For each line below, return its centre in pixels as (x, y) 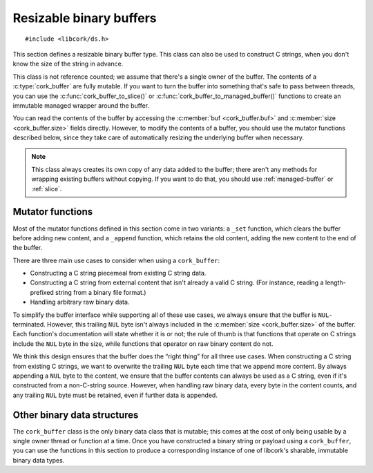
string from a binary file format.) (101, 292)
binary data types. (39, 460)
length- (336, 282)
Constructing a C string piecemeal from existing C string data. (118, 273)
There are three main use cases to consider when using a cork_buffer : (116, 260)
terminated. (29, 325)
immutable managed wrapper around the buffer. (81, 105)
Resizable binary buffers (85, 18)
